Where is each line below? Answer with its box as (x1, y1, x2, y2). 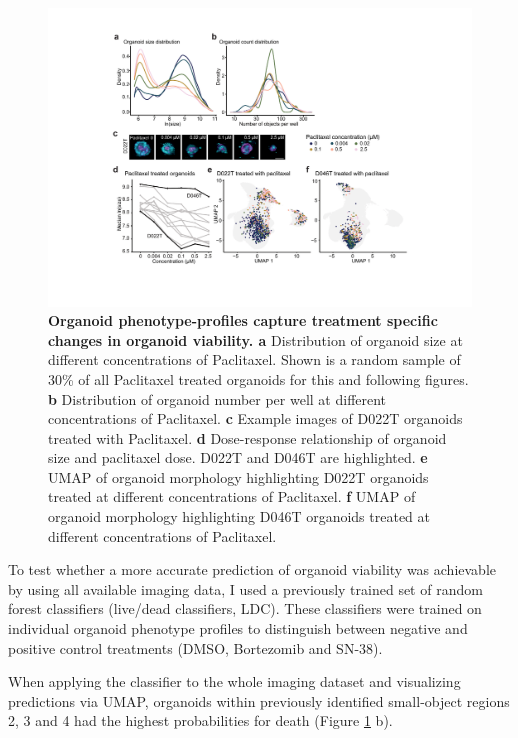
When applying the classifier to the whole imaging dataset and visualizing (8, 671, 461, 692)
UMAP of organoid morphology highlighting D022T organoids (48, 466, 429, 487)
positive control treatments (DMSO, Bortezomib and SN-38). (8, 637, 383, 658)
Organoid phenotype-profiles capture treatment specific (48, 310, 438, 331)
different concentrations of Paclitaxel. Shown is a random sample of (48, 349, 461, 370)
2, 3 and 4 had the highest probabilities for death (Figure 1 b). (8, 710, 393, 731)
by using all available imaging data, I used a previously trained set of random (8, 578, 483, 599)
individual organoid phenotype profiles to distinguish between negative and (8, 618, 468, 639)
